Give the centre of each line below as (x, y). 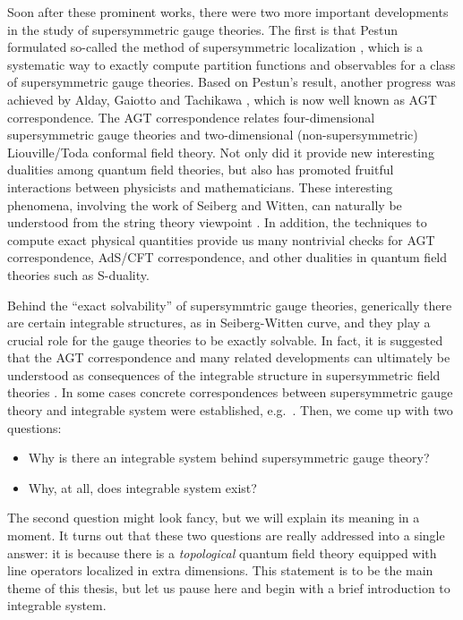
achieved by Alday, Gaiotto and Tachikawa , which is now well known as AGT (222, 99)
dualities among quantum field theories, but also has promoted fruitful (201, 170)
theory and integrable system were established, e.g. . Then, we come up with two (230, 410)
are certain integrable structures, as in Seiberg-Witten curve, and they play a (219, 323)
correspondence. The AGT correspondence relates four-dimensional (191, 117)
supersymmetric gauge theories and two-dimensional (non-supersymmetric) (213, 135)
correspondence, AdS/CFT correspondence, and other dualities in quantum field (227, 257)
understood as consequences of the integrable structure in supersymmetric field (224, 374)
